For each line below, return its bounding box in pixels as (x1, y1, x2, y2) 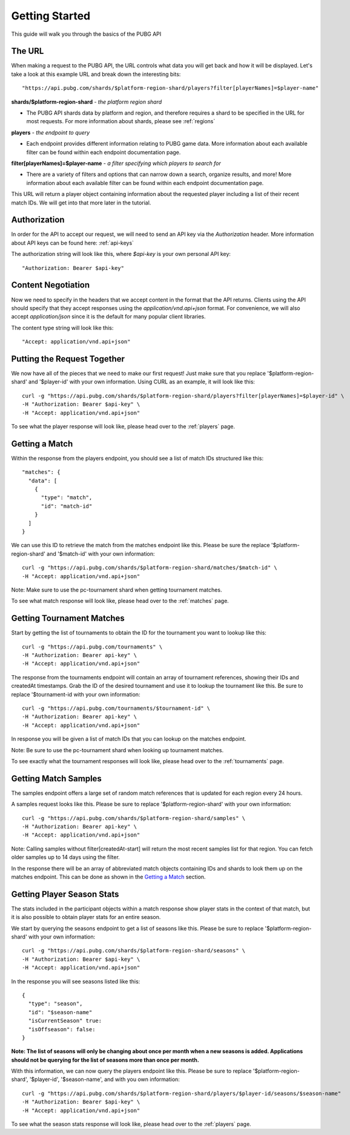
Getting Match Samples (11, 773, 102, 784)
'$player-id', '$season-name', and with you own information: (29, 1076, 180, 1083)
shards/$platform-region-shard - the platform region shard (11, 98, 162, 106)
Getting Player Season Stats (11, 889, 119, 899)
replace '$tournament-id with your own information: (11, 690, 140, 698)
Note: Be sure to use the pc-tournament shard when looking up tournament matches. (11, 746, 224, 753)
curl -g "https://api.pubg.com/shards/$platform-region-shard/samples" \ (22, 815, 246, 821)
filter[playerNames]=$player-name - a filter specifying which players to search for (11, 160, 221, 167)
